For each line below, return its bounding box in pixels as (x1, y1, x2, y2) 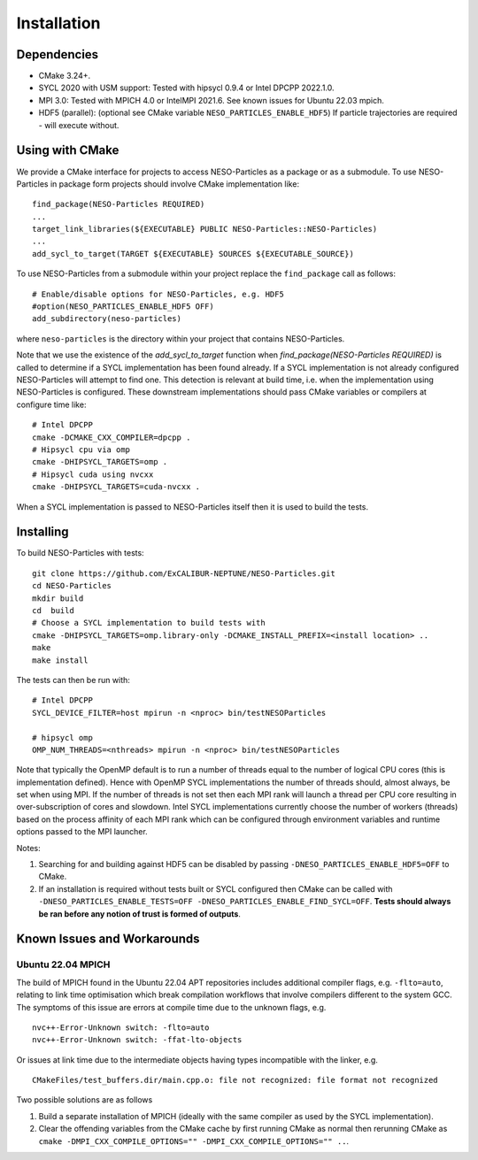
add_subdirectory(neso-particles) (32, 314, 181, 324)
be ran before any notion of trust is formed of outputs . (38, 908, 241, 919)
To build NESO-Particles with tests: (16, 548, 145, 558)
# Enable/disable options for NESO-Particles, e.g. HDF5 (32, 288, 285, 299)
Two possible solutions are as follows (16, 1095, 153, 1105)
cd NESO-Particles (32, 580, 112, 591)
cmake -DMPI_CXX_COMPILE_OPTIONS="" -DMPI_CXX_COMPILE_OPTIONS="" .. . (38, 1135, 350, 1146)
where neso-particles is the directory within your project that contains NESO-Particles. (16, 333, 345, 344)
